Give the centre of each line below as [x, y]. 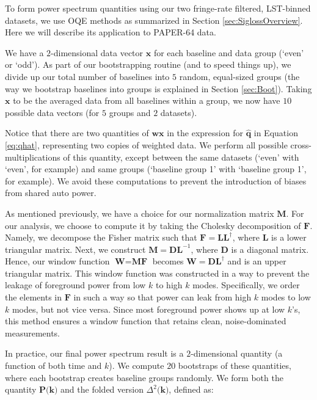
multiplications [33, 157]
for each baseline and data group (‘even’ [229, 52]
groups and [130, 112]
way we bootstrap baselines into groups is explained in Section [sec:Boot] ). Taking [158, 88]
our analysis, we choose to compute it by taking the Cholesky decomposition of [153, 225]
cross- [301, 144]
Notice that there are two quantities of [77, 133]
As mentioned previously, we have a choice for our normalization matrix [140, 213]
